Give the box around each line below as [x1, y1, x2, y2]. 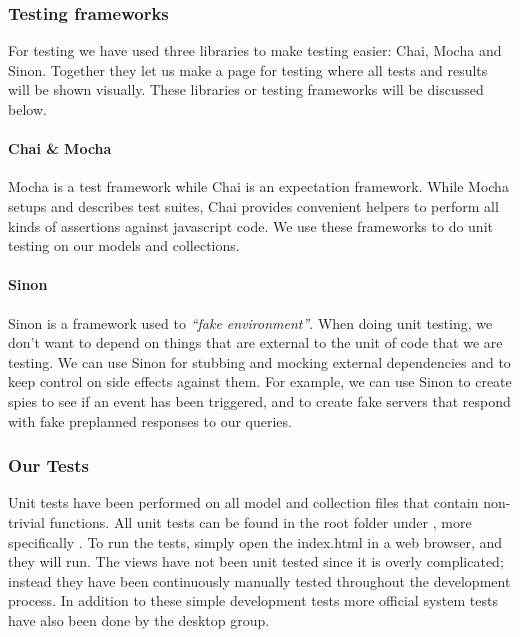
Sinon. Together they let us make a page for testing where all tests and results [8, 59, 488, 80]
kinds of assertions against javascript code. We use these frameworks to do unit [8, 215, 493, 236]
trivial [8, 511, 46, 532]
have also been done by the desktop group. [8, 609, 270, 630]
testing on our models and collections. [8, 235, 240, 256]
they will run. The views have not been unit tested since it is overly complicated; [8, 551, 504, 572]
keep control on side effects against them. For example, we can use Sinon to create [8, 371, 512, 392]
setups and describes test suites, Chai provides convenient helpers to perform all [8, 195, 499, 216]
